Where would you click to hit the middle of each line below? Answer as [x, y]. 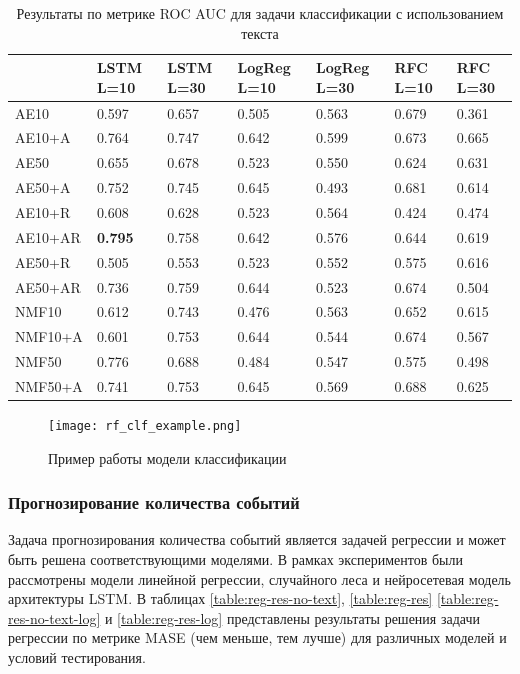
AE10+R [43, 212]
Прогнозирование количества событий [154, 502]
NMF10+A [49, 336]
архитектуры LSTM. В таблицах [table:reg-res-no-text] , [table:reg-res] [220, 598]
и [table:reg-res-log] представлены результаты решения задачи [292, 617]
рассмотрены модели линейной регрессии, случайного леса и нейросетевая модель [259, 578]
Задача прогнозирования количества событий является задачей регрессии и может [257, 539]
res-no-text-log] [54, 617]
